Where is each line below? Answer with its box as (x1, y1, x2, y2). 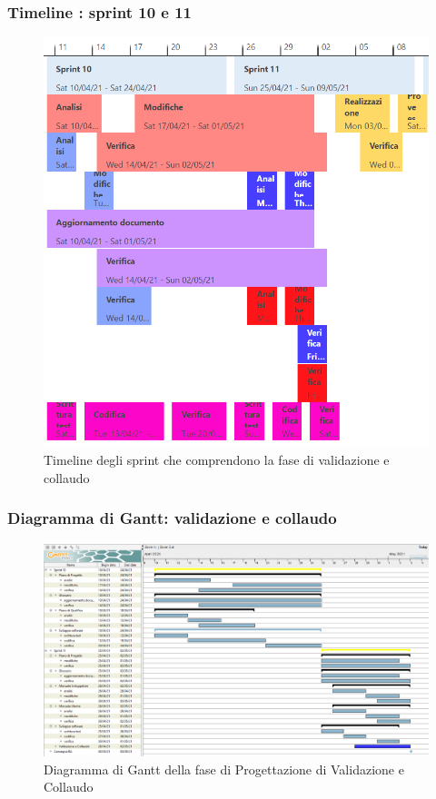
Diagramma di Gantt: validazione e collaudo (7, 507, 337, 529)
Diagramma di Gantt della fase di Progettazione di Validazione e (44, 759, 404, 778)
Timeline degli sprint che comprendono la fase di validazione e (44, 450, 390, 469)
